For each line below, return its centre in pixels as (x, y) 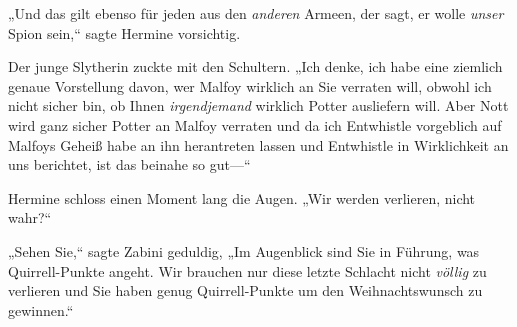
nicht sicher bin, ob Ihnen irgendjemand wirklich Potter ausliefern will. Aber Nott (258, 105)
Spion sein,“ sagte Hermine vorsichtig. (124, 32)
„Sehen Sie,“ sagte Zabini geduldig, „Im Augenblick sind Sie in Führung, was (244, 250)
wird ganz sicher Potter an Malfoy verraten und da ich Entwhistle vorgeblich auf (255, 124)
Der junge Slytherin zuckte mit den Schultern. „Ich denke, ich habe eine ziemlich (255, 66)
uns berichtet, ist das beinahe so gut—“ (129, 164)
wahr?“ (30, 217)
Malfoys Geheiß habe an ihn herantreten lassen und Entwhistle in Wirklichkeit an (258, 144)
